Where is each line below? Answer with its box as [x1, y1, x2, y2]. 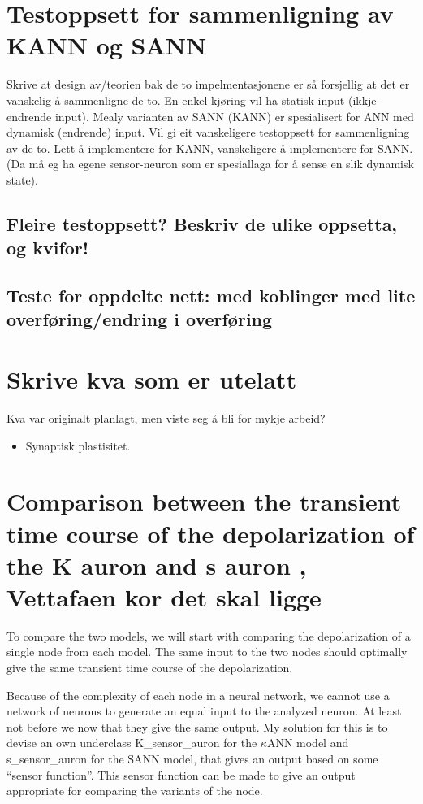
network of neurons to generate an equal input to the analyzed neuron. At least [6, 702, 402, 719]
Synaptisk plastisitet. [25, 437, 131, 454]
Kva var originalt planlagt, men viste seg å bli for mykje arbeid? [6, 409, 326, 426]
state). [6, 171, 38, 188]
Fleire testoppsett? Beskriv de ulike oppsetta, [6, 211, 398, 236]
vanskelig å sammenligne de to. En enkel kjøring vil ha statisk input [6, 91, 345, 108]
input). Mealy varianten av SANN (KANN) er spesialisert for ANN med [54, 107, 414, 124]
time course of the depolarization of [6, 516, 415, 550]
